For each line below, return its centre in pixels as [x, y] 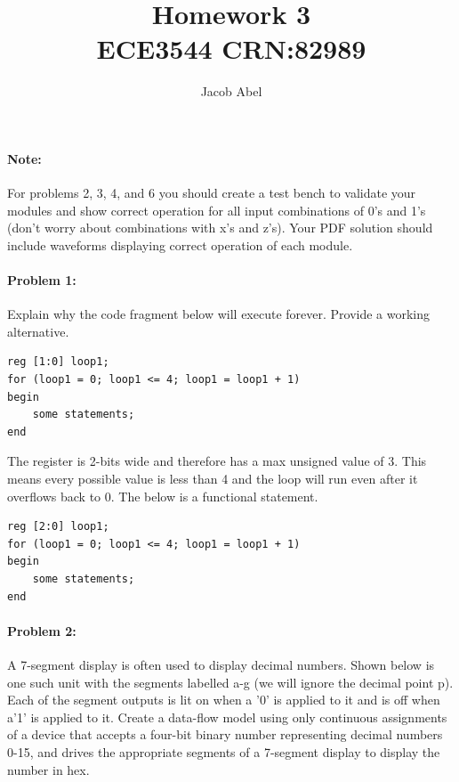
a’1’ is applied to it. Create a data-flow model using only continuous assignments [227, 717]
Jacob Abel [231, 91]
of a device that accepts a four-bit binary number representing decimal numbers [225, 734]
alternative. [38, 331]
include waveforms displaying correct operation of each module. [180, 244]
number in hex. [48, 769]
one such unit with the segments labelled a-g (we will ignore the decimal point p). [230, 682]
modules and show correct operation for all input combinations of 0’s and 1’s [217, 210]
